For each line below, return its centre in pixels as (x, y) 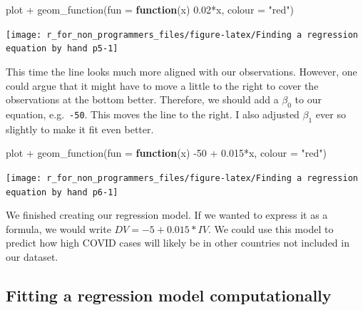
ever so (331, 114)
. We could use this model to (271, 228)
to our (308, 99)
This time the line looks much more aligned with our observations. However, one (181, 71)
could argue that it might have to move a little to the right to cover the (162, 85)
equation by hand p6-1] (62, 192)
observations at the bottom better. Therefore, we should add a (142, 99)
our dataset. (32, 256)
